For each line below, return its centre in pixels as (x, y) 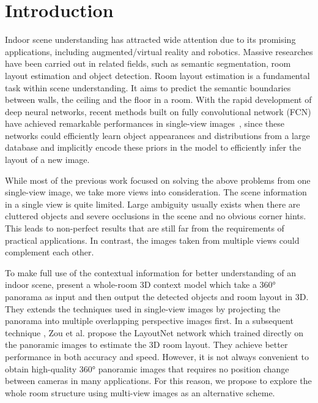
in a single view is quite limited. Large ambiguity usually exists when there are (153, 204)
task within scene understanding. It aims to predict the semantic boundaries (148, 87)
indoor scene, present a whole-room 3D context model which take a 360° (140, 284)
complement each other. (50, 252)
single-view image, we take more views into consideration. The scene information (156, 192)
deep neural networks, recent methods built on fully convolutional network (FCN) (158, 111)
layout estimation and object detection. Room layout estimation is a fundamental (157, 75)
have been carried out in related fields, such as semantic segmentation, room (148, 63)
